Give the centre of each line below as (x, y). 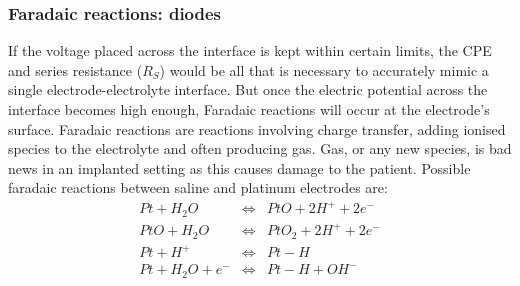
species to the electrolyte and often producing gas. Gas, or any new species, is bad (260, 148)
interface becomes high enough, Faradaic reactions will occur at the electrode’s (249, 109)
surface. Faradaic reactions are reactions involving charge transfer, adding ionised (257, 128)
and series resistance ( (75, 69)
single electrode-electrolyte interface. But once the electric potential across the (248, 89)
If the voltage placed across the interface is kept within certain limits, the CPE (250, 50)
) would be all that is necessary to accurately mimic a (324, 69)
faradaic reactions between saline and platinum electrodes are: (198, 187)
